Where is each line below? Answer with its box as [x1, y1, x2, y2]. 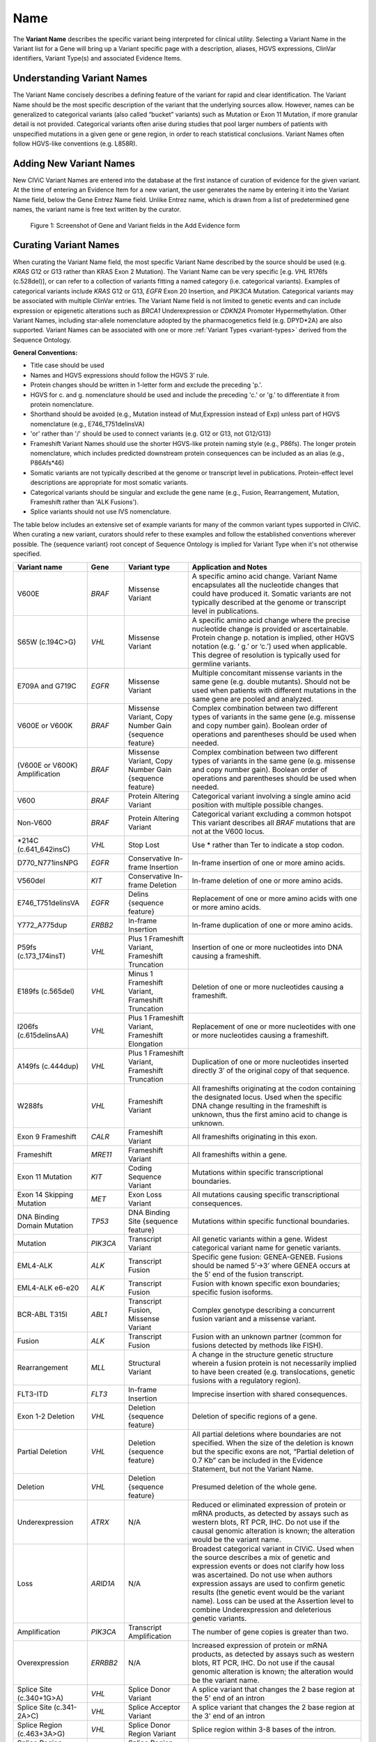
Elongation [127, 1039, 164, 1049]
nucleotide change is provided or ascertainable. [191, 624, 349, 634]
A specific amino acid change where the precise [191, 615, 350, 625]
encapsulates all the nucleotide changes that [191, 580, 339, 590]
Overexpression [17, 1658, 70, 1668]
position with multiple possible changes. [191, 800, 324, 810]
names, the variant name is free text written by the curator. [13, 206, 181, 214]
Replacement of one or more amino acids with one [191, 894, 358, 904]
